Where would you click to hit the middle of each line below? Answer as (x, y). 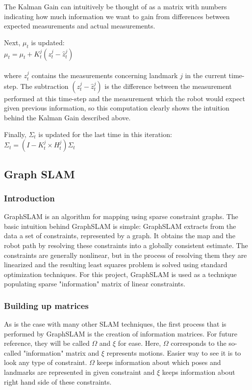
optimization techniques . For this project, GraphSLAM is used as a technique (120, 274)
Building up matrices (46, 305)
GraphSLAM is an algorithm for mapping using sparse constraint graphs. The (121, 216)
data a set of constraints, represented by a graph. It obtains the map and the (120, 236)
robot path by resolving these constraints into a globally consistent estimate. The (126, 245)
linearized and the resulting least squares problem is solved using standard (116, 265)
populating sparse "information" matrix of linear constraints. (95, 284)
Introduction (29, 198)
